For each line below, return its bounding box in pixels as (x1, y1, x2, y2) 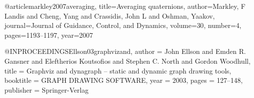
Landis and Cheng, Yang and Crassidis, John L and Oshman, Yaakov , (4, 10, 215, 21)
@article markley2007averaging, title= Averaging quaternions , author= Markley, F (4, 1, 246, 11)
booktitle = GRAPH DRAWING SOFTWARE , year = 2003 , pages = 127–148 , (4, 75, 243, 85)
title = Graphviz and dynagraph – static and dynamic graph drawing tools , (4, 65, 231, 75)
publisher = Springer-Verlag (4, 84, 89, 95)
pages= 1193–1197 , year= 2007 (4, 29, 93, 40)
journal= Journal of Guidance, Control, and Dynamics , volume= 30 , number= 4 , (4, 20, 242, 30)
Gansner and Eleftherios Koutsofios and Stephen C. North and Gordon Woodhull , (4, 55, 251, 66)
